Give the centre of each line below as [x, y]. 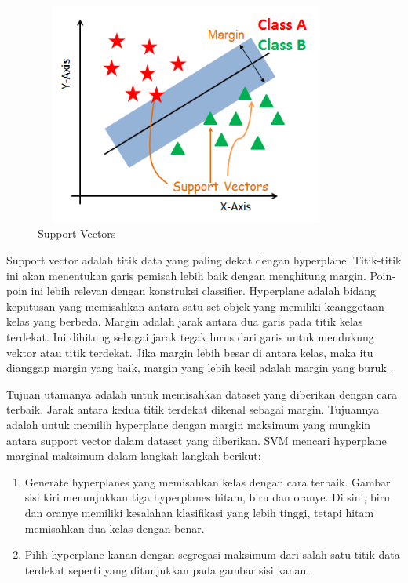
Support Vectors [77, 233]
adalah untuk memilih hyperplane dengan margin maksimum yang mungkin [189, 425]
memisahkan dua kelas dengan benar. [115, 528]
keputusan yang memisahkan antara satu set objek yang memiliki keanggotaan [195, 306]
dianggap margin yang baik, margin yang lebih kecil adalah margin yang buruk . [200, 368]
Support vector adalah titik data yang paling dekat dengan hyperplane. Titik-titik [204, 260]
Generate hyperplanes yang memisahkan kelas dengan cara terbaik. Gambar [208, 481]
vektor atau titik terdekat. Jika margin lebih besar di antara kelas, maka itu [190, 352]
